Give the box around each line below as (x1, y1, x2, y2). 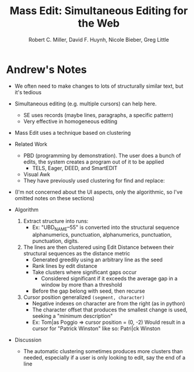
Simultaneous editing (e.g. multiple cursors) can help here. (14, 100, 157, 107)
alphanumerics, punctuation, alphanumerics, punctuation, (32, 231, 172, 238)
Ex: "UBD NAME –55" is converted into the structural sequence (32, 224, 179, 232)
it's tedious (14, 88, 42, 95)
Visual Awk (23, 171, 51, 178)
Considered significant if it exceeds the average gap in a (41, 275, 178, 282)
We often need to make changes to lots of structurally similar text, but (14, 82, 183, 89)
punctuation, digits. (32, 237, 79, 245)
